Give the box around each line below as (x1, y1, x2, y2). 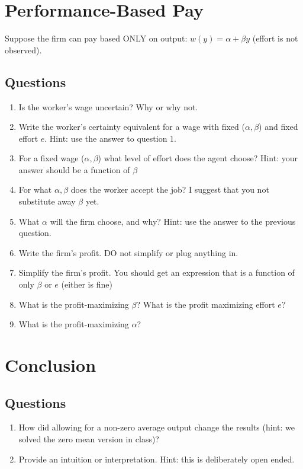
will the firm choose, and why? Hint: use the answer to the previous (50, 215, 296, 227)
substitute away (18, 195, 76, 208)
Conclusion (5, 353, 96, 377)
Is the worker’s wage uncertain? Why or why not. (18, 100, 198, 113)
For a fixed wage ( (18, 152, 85, 164)
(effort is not (252, 32, 298, 44)
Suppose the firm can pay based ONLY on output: (5, 32, 188, 44)
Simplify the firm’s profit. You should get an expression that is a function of (18, 266, 295, 279)
